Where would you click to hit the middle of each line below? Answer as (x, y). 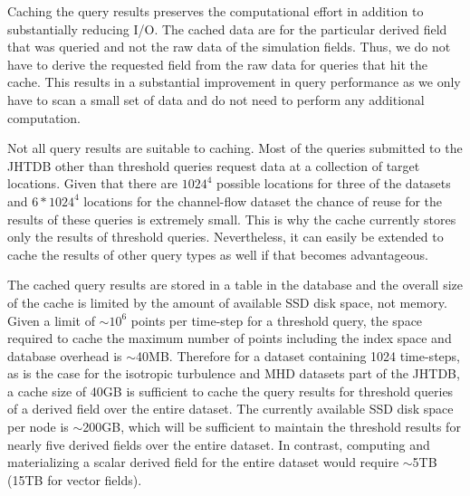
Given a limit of (51, 320)
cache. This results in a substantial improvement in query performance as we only (234, 82)
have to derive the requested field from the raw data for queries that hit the (217, 64)
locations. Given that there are (93, 183)
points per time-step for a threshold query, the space (277, 320)
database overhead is (65, 355)
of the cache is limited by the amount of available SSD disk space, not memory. (227, 302)
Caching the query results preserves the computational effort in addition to (216, 11)
